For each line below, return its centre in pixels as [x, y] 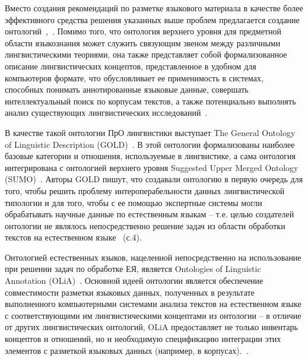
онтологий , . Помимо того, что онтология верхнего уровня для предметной [143, 31]
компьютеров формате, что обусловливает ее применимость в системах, [134, 77]
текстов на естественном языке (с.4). [73, 237]
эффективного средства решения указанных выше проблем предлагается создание [152, 19]
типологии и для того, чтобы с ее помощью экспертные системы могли [134, 202]
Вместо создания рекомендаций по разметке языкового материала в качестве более [154, 8]
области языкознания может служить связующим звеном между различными [143, 42]
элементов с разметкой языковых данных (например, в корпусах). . [127, 350]
